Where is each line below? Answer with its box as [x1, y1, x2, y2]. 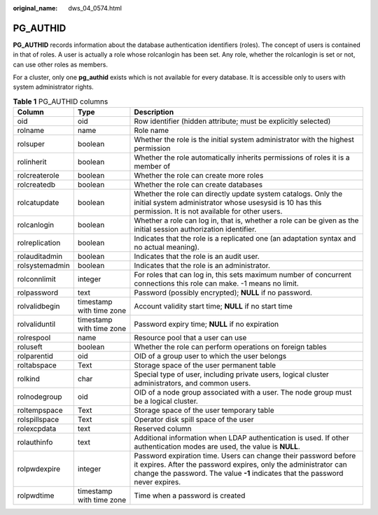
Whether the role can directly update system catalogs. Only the [134, 189, 343, 199]
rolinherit [17, 157, 47, 167]
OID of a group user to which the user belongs [134, 351, 287, 361]
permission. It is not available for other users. [134, 206, 283, 216]
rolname [17, 126, 45, 136]
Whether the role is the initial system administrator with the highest [134, 135, 355, 145]
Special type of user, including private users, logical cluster [134, 369, 329, 379]
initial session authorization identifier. [134, 225, 257, 234]
